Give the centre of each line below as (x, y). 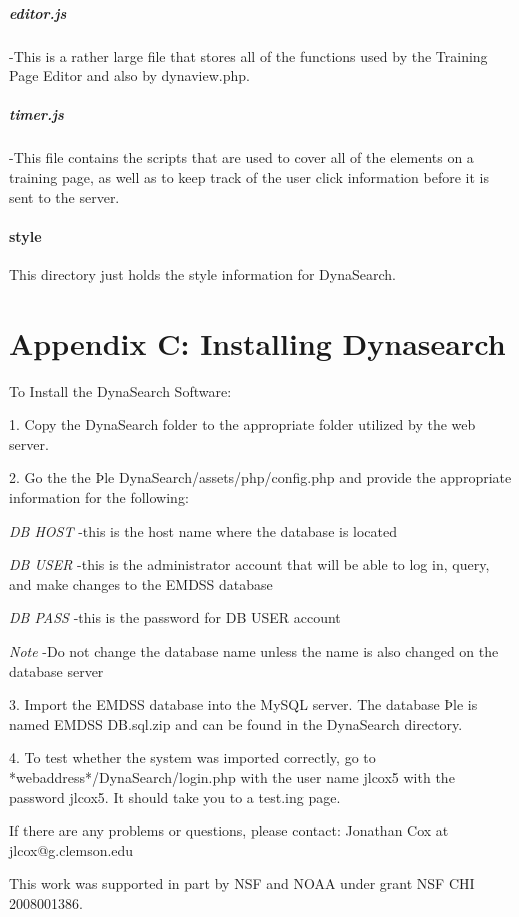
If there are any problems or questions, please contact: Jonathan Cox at (229, 830)
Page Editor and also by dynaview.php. (129, 75)
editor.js (38, 12)
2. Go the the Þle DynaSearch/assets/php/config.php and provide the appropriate (260, 477)
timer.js (36, 114)
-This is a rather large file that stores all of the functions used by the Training (248, 55)
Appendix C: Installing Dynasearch (257, 342)
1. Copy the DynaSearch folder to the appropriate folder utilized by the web (242, 424)
